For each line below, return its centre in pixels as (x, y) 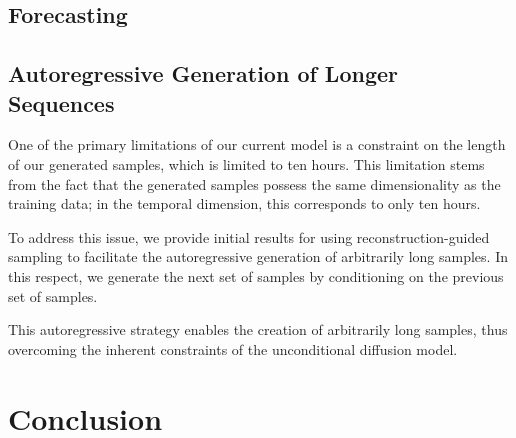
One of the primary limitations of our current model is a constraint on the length (257, 144)
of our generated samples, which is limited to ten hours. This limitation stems (246, 163)
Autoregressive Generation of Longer (203, 73)
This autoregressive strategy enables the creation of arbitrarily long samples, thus (258, 329)
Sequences (61, 102)
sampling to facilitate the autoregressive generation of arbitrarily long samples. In (258, 256)
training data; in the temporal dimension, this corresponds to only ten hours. (244, 203)
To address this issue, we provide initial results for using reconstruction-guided (249, 236)
